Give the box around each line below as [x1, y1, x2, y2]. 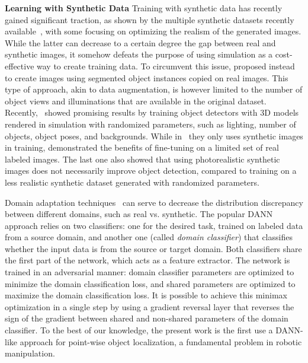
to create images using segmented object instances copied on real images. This [5, 71, 288, 84]
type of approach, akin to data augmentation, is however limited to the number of [5, 83, 303, 95]
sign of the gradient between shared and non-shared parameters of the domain [5, 312, 288, 324]
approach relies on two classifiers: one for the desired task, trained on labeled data [5, 219, 303, 231]
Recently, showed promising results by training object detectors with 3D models [5, 106, 299, 119]
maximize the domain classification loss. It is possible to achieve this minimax [5, 289, 287, 301]
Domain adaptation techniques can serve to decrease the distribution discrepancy [5, 196, 303, 208]
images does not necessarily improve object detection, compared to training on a [5, 164, 297, 177]
